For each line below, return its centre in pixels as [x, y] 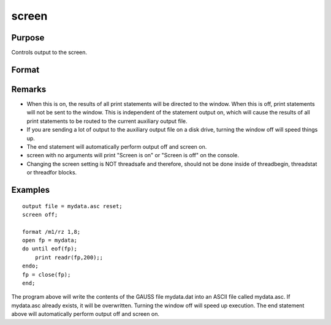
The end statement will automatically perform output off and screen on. [117, 146]
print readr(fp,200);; [69, 257]
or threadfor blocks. [52, 173]
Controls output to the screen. [49, 53]
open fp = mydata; [50, 241]
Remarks [29, 89]
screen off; [40, 215]
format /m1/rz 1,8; [51, 232]
